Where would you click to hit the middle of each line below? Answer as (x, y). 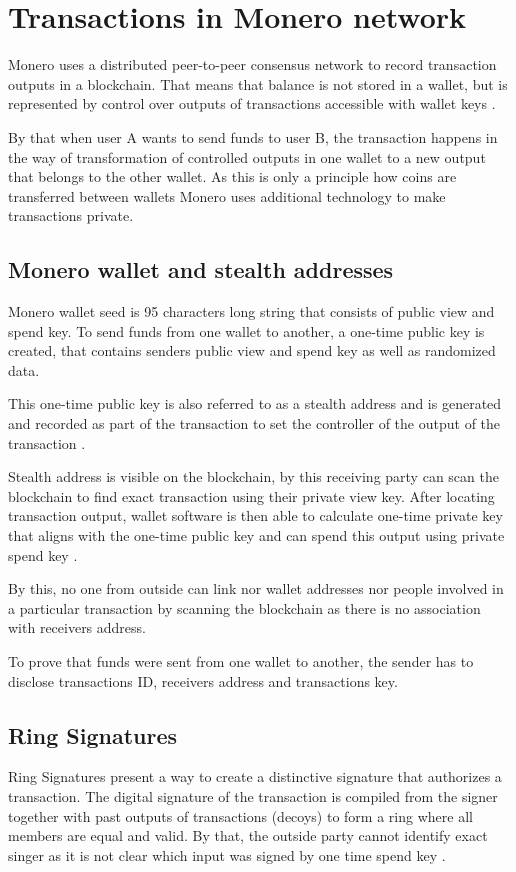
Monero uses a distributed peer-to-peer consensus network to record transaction (252, 64)
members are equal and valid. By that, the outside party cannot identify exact (248, 835)
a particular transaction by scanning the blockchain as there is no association (244, 607)
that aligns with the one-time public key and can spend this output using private (256, 535)
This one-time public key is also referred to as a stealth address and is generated (255, 403)
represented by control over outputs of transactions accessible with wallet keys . (252, 103)
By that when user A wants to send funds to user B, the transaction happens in (253, 136)
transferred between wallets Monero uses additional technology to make (227, 195)
